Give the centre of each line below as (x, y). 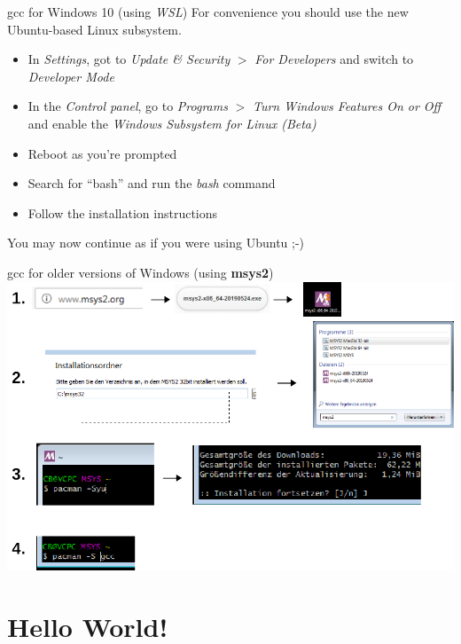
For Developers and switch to (334, 59)
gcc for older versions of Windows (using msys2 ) (141, 272)
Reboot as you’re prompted (102, 153)
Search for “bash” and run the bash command (152, 183)
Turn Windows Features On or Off (347, 106)
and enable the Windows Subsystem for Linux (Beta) (172, 123)
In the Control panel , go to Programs (128, 106)
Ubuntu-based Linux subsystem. (94, 29)
